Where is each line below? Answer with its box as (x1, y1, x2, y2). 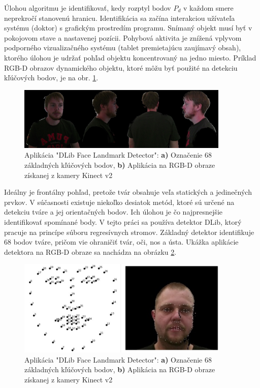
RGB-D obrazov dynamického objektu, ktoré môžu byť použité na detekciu (4, 62, 238, 73)
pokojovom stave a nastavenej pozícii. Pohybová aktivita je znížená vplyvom (4, 32, 242, 43)
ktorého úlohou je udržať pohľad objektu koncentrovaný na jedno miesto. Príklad (4, 52, 256, 63)
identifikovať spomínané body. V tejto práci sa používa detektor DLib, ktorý (4, 216, 242, 227)
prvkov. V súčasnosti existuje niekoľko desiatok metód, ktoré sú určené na (4, 196, 235, 207)
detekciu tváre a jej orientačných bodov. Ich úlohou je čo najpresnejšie (4, 206, 222, 217)
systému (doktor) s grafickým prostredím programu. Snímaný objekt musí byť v (4, 22, 252, 33)
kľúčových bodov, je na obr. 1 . (4, 72, 99, 83)
